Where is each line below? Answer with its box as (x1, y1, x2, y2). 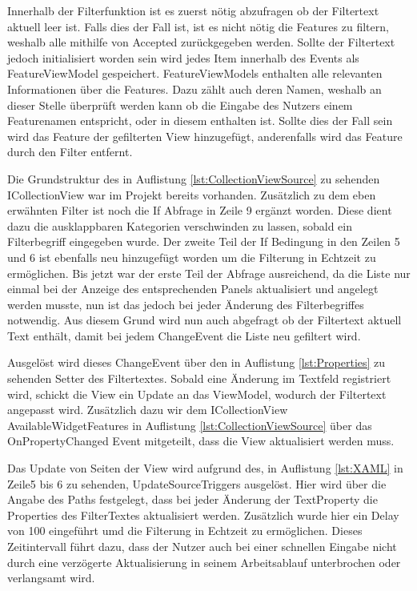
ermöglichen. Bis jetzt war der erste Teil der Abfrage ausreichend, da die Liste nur (7, 264, 411, 281)
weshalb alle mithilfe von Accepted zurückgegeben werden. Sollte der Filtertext (7, 34, 395, 50)
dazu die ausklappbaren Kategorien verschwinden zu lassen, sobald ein (7, 217, 353, 234)
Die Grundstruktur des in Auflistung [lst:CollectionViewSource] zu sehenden (7, 170, 380, 187)
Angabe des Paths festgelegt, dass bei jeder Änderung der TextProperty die (7, 491, 378, 508)
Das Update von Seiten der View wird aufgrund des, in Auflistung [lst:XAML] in (7, 460, 403, 476)
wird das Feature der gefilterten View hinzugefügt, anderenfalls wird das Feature (7, 127, 403, 144)
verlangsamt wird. (7, 569, 95, 586)
